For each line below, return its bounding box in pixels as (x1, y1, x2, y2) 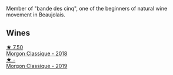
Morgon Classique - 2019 (6, 62, 68, 69)
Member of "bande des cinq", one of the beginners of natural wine (6, 5, 168, 12)
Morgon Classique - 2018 (6, 50, 68, 57)
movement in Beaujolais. (6, 11, 66, 18)
